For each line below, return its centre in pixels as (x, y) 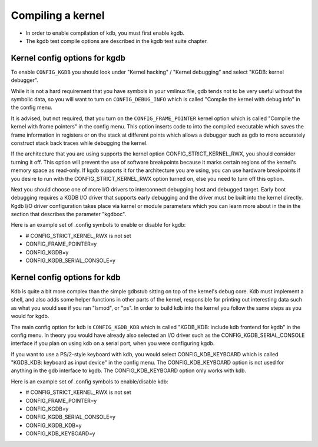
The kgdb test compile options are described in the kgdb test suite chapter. (117, 41)
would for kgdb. (30, 316)
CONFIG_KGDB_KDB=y (54, 425)
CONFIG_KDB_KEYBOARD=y (60, 433)
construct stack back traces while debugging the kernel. (79, 143)
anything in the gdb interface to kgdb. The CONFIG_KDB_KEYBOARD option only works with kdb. (129, 370)
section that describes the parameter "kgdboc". (69, 214)
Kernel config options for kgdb (68, 58)
